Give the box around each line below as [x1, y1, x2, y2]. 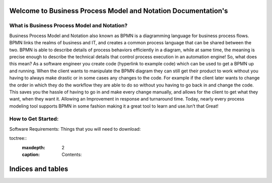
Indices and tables [9, 164, 69, 173]
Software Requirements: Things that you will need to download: [9, 126, 141, 132]
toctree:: [9, 135, 27, 141]
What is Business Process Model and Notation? [9, 22, 128, 29]
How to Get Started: [9, 116, 59, 123]
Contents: [61, 151, 82, 157]
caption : [22, 151, 40, 157]
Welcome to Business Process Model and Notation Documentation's [9, 7, 228, 15]
